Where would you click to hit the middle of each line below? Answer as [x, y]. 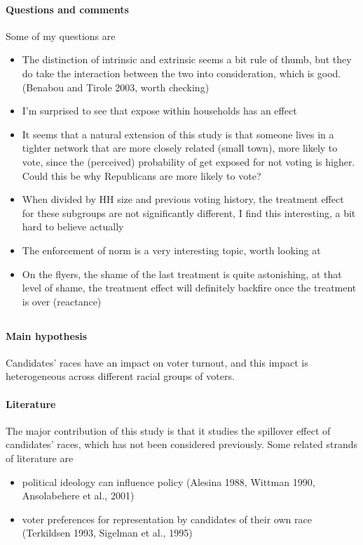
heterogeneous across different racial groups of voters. [120, 376]
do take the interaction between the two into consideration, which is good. [181, 73]
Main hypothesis [47, 335]
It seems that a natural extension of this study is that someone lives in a [178, 134]
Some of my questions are [61, 35]
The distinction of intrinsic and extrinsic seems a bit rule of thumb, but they [187, 59]
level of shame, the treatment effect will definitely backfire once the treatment [189, 288]
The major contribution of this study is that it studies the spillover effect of [168, 430]
